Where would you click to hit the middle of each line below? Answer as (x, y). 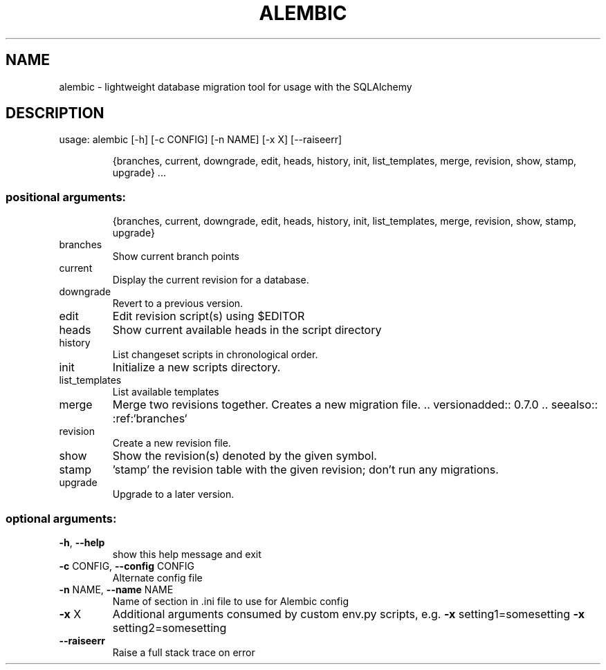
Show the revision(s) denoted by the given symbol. (245, 456)
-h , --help (82, 542)
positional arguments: (66, 197)
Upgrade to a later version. (173, 494)
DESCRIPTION (55, 113)
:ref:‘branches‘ (150, 419)
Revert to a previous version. (178, 304)
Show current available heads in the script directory (247, 330)
